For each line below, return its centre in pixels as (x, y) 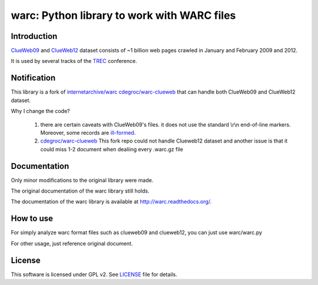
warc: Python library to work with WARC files (123, 15)
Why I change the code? (40, 111)
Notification (33, 78)
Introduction (34, 36)
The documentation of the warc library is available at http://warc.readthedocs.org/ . (111, 202)
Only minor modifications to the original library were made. (82, 180)
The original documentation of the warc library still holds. (80, 191)
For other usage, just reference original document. (72, 243)
